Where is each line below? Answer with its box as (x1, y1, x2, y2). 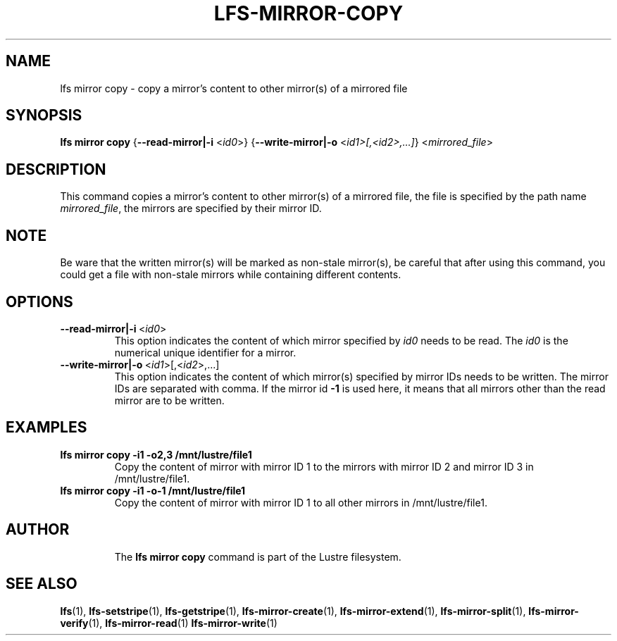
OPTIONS (6, 292, 73, 311)
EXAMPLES (6, 418, 87, 437)
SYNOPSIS (6, 106, 82, 125)
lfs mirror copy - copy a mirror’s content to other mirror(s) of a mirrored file (60, 82, 408, 94)
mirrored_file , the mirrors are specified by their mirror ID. (60, 202, 322, 215)
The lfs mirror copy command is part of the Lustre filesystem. (114, 550, 401, 563)
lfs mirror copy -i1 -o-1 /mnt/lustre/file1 (60, 484, 246, 497)
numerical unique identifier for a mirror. (114, 346, 297, 359)
